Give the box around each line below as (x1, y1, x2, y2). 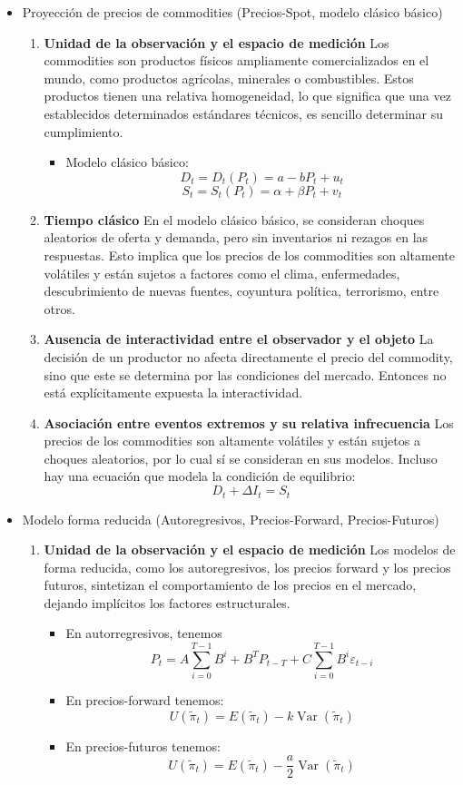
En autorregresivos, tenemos (65, 623, 222, 643)
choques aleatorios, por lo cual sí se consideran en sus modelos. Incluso (44, 448, 438, 467)
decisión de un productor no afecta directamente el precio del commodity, (44, 347, 453, 366)
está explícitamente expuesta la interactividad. (44, 383, 303, 402)
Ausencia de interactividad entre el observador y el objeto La (44, 329, 434, 348)
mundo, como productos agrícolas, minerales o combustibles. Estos (44, 68, 414, 87)
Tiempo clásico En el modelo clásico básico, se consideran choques (44, 210, 425, 229)
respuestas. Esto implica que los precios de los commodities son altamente (44, 245, 455, 264)
